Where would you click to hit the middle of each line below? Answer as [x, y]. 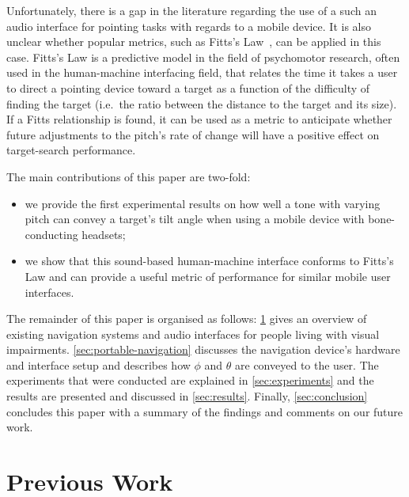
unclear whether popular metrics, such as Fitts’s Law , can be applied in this [194, 42]
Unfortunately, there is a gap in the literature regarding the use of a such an [191, 10]
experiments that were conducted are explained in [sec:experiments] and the [190, 380]
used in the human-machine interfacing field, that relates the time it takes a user [202, 72]
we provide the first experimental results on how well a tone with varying [203, 203]
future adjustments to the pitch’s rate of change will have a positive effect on [193, 134]
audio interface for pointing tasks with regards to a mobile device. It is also [189, 26]
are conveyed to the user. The [307, 364]
